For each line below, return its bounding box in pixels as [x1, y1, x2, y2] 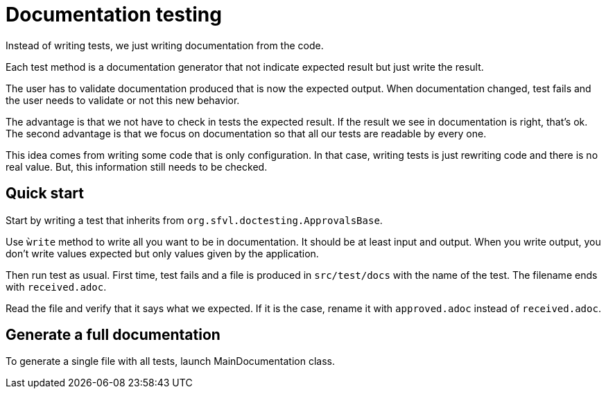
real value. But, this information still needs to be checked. [6, 160, 268, 173]
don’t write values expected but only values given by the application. [6, 247, 319, 259]
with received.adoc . [6, 280, 107, 293]
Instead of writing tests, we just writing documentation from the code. [6, 39, 324, 51]
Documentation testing [6, 3, 222, 26]
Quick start [6, 185, 84, 203]
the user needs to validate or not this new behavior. [6, 94, 240, 106]
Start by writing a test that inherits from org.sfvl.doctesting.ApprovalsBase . [6, 214, 383, 226]
